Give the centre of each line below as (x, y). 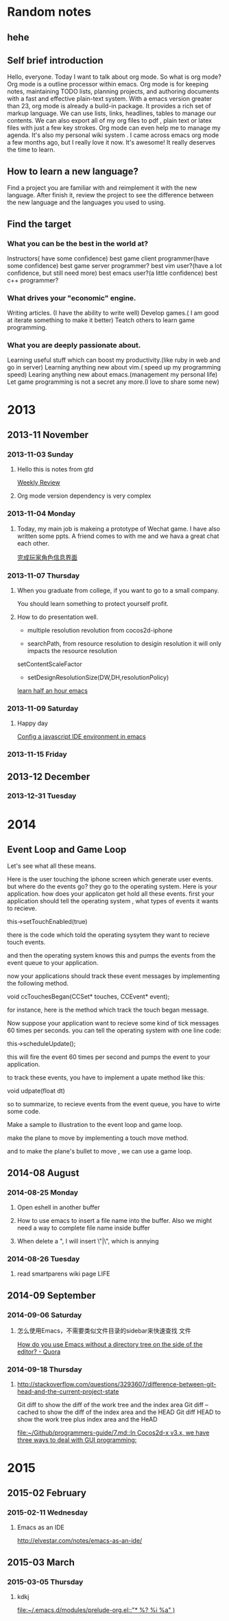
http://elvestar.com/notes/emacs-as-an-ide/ (80, 1541)
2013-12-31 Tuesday (42, 796)
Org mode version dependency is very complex (84, 496)
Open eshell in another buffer (59, 1208)
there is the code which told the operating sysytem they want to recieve (109, 935)
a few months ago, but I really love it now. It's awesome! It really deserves (111, 143)
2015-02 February (47, 1493)
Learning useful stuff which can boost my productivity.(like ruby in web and (114, 360)
